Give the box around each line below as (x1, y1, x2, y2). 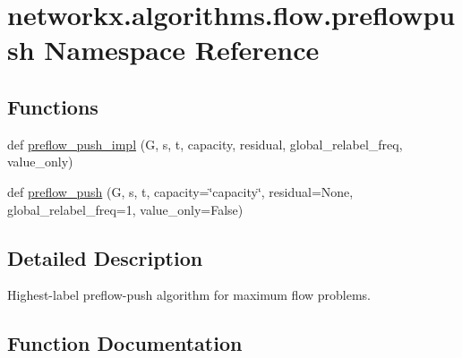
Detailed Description (7, 243, 203, 271)
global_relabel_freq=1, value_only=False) (7, 200, 244, 218)
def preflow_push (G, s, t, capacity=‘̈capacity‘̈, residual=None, (7, 182, 354, 200)
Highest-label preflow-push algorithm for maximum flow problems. (7, 286, 372, 304)
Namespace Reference (44, 31, 320, 68)
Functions (7, 92, 98, 120)
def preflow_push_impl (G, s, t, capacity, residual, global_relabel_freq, (7, 134, 403, 153)
